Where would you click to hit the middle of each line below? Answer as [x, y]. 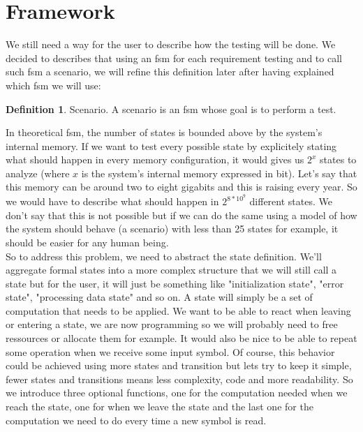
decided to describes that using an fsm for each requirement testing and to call [174, 58]
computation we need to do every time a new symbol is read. [136, 420]
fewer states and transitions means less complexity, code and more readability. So [179, 379]
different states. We [291, 201]
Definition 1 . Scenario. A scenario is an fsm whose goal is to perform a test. [171, 109]
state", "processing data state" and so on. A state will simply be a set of [159, 297]
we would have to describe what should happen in [112, 201]
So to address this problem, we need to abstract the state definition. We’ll [164, 256]
